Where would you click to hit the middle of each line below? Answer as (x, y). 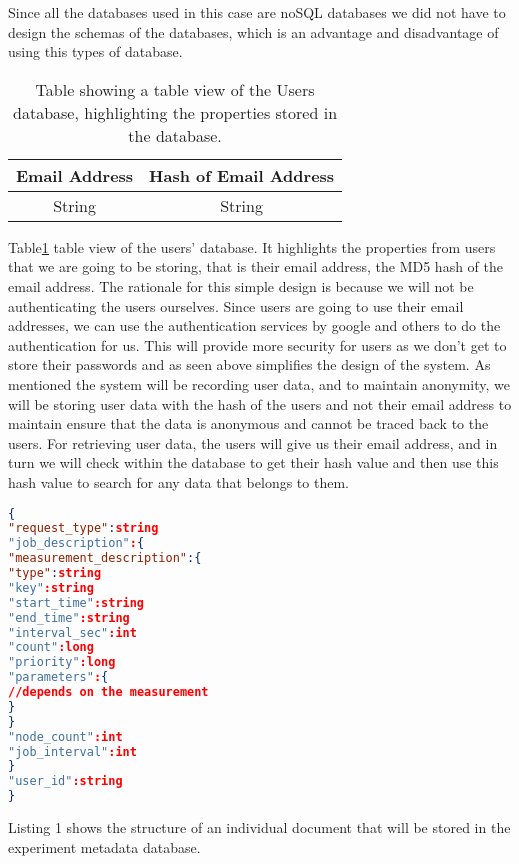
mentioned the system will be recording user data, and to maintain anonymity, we (259, 383)
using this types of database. (95, 51)
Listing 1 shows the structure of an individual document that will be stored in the (259, 827)
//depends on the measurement (108, 692)
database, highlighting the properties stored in (175, 112)
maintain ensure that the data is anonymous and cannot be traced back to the (248, 423)
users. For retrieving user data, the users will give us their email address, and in (253, 442)
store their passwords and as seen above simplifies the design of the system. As (249, 364)
